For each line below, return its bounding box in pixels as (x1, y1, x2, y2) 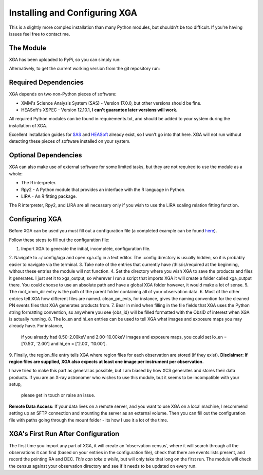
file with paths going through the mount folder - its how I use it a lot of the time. (9, 417, 168, 423)
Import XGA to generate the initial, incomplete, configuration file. (21, 246, 150, 252)
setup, (9, 381, 22, 387)
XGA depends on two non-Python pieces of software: (9, 91, 117, 97)
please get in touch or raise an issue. (21, 392, 95, 398)
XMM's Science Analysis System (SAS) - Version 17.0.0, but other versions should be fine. (21, 100, 202, 106)
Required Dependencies (9, 78, 84, 87)
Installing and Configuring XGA (9, 7, 137, 18)
